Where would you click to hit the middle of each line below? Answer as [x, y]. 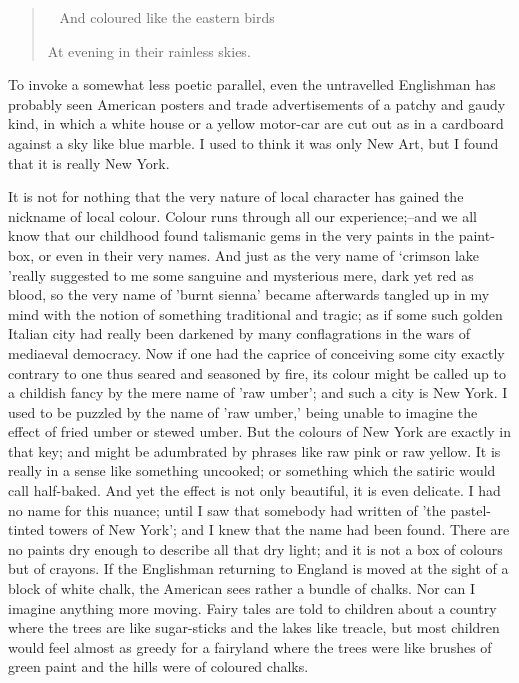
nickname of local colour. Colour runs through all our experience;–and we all [242, 215]
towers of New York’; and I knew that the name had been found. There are [279, 529]
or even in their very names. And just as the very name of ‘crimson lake [259, 254]
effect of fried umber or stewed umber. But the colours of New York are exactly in [260, 431]
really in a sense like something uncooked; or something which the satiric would [252, 470]
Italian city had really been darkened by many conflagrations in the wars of [239, 333]
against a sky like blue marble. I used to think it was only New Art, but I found [253, 142]
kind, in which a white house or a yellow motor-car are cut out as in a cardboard [256, 123]
